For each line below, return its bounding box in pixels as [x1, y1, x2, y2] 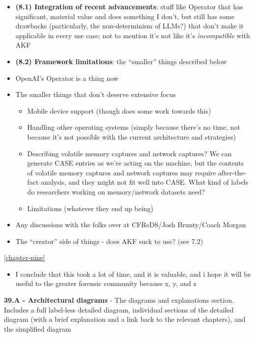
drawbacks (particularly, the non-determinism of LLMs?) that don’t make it [15, 21, 244, 31]
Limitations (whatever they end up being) [27, 203, 153, 213]
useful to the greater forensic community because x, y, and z [15, 278, 197, 289]
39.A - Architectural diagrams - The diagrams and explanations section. [4, 295, 234, 305]
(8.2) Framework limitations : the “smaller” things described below [15, 56, 227, 66]
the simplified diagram [4, 323, 72, 334]
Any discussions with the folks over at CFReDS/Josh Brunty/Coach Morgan [15, 219, 246, 230]
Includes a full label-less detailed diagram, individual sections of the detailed [4, 304, 234, 314]
